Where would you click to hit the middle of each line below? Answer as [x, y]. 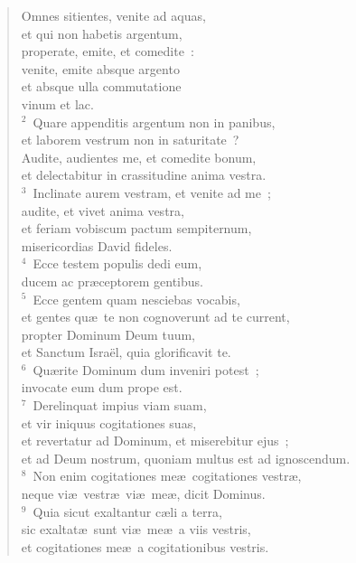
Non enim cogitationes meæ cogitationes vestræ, [167, 476]
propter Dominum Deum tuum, [108, 334]
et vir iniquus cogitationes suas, [109, 422]
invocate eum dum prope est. [102, 387]
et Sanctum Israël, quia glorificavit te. [126, 352]
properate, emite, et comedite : [108, 51]
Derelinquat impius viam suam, [120, 405]
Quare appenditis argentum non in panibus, [154, 122]
